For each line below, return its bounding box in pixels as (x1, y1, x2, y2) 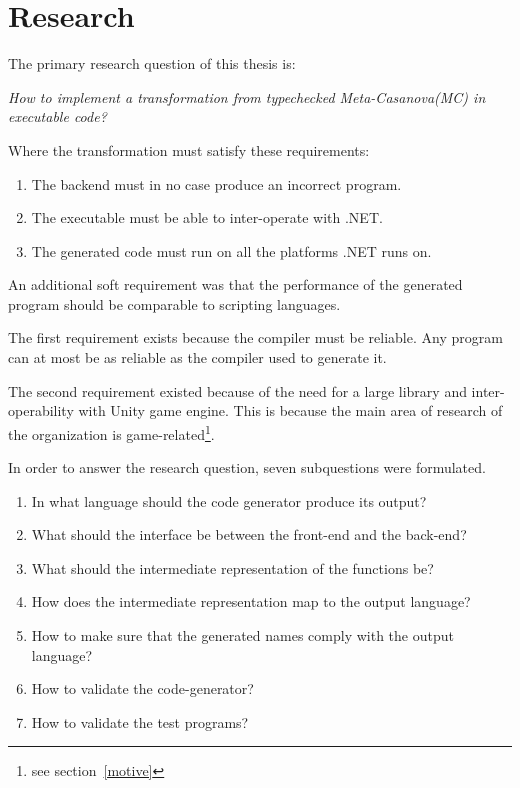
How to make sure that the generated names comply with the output (31, 625, 454, 646)
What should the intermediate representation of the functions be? (31, 557, 434, 578)
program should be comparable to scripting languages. (8, 293, 341, 314)
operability (8, 400, 74, 421)
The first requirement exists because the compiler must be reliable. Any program (8, 327, 503, 348)
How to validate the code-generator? (31, 678, 254, 699)
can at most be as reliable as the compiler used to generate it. (8, 347, 387, 368)
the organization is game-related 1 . (8, 420, 215, 444)
